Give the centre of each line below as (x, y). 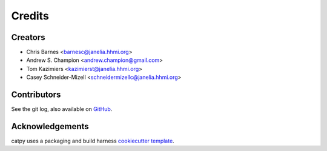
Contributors (36, 95)
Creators (28, 37)
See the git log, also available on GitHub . (62, 109)
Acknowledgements (50, 126)
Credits (30, 16)
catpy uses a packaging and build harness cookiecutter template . (93, 141)
